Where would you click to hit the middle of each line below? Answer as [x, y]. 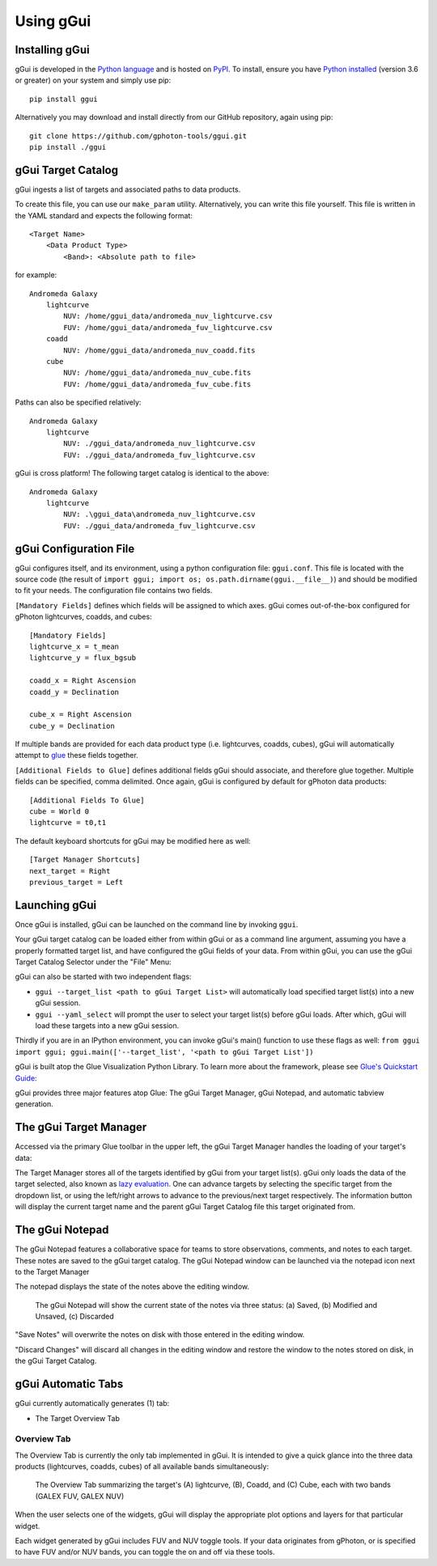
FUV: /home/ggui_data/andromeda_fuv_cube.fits [157, 384]
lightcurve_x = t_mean [74, 646]
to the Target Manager [52, 1272]
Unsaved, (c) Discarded [75, 1316]
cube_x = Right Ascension [81, 715]
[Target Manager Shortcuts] [85, 860]
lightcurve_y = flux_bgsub [83, 658]
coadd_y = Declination [74, 692]
